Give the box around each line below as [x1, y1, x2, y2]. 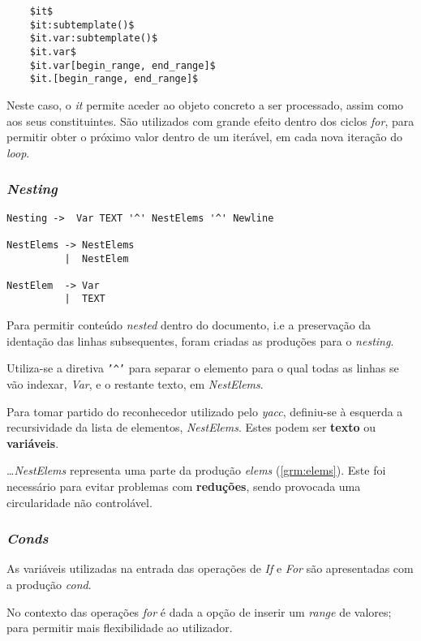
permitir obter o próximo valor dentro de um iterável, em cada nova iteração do [6, 128, 402, 145]
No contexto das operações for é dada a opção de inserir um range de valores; [6, 603, 392, 620]
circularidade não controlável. [6, 493, 153, 510]
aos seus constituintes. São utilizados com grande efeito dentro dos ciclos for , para [6, 112, 415, 129]
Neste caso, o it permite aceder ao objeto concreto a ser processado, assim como [6, 96, 404, 113]
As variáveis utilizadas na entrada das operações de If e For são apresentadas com [6, 560, 414, 577]
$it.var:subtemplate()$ [29, 32, 158, 45]
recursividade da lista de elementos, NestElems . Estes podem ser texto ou [6, 419, 376, 436]
